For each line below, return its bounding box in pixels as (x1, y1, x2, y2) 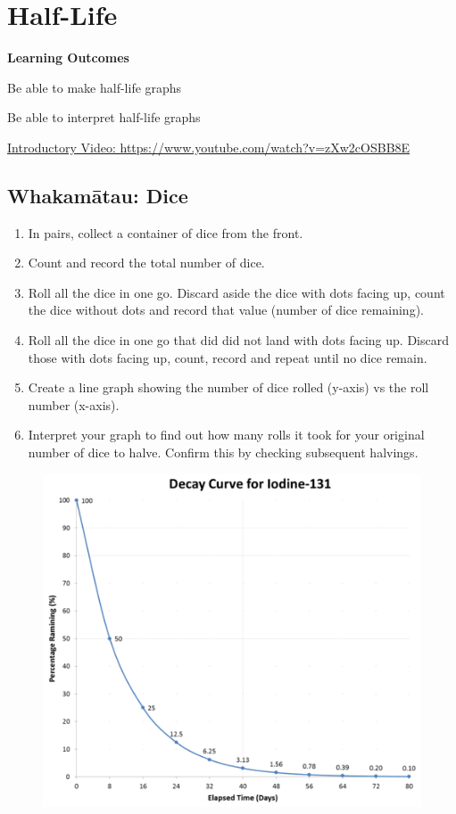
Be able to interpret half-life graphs (7, 108, 201, 127)
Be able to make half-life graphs (7, 78, 182, 96)
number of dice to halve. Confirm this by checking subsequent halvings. (28, 443, 419, 462)
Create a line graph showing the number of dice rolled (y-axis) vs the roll (28, 378, 429, 397)
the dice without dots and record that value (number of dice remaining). (28, 300, 424, 319)
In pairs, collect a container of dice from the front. (28, 223, 303, 242)
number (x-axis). (28, 395, 120, 414)
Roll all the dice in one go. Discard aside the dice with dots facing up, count (28, 283, 445, 301)
